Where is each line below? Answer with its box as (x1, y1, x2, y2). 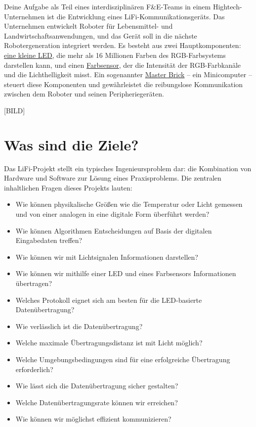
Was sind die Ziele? (4, 134, 139, 154)
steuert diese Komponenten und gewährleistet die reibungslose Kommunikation (4, 79, 243, 89)
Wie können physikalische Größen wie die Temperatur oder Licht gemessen (15, 199, 243, 209)
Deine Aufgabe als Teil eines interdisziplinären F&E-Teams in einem (4, 1, 211, 11)
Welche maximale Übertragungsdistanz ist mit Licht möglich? (15, 337, 203, 348)
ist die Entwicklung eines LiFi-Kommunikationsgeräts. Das (47, 11, 225, 21)
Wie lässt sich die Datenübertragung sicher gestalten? (15, 380, 178, 391)
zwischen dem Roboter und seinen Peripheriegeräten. (4, 89, 164, 99)
